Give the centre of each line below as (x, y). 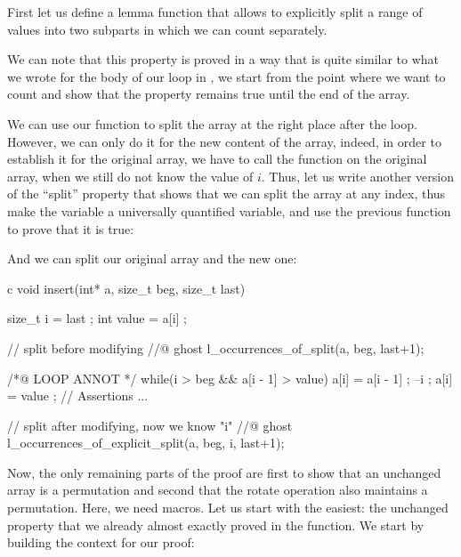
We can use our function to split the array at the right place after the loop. (212, 123)
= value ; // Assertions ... (78, 396)
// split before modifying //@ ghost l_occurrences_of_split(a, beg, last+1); (216, 347)
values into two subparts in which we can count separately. (167, 29)
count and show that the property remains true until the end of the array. (209, 94)
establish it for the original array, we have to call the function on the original (217, 159)
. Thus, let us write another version (357, 176)
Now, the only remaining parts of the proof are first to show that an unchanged (224, 472)
